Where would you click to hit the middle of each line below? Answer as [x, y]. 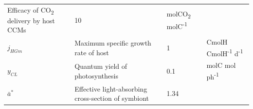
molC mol [221, 65]
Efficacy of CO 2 [31, 10]
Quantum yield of [101, 66]
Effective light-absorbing [111, 88]
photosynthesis [96, 75]
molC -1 [177, 25]
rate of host [92, 52]
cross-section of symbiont [112, 98]
